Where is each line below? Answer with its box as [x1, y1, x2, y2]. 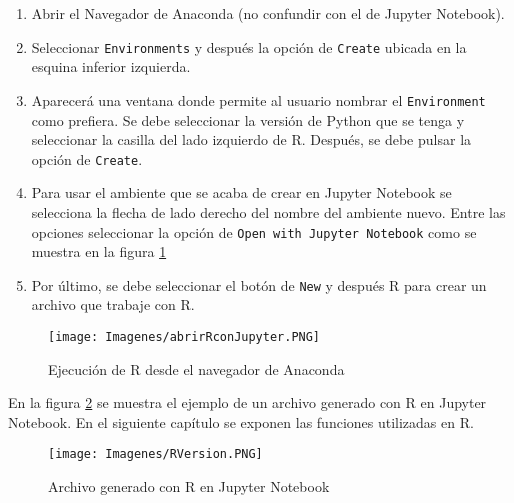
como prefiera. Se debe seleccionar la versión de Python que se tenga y [31, 109, 465, 130]
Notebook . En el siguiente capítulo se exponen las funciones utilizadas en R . [8, 411, 474, 432]
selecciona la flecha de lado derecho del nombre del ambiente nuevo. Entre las [31, 201, 506, 222]
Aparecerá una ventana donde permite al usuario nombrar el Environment [31, 89, 486, 110]
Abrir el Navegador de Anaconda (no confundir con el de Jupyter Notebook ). [31, 3, 505, 23]
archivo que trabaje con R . [31, 294, 195, 315]
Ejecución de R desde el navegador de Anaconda [48, 358, 345, 379]
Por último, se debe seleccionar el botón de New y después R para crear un [31, 274, 487, 295]
